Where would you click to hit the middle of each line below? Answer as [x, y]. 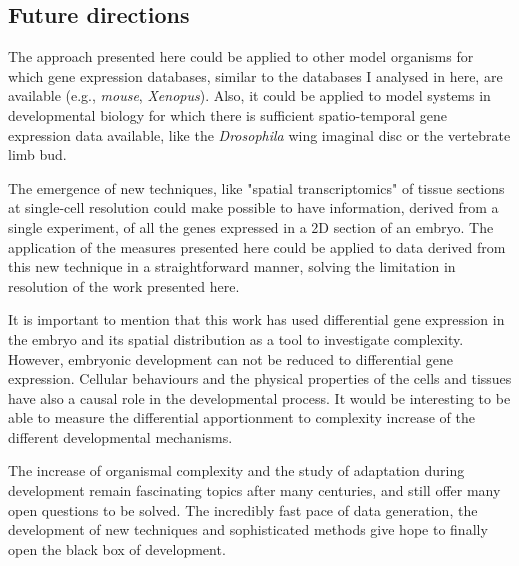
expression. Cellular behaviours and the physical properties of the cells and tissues [260, 378]
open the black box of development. [117, 548]
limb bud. [37, 154]
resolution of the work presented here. [124, 285]
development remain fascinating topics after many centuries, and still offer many [254, 490]
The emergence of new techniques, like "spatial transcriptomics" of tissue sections [256, 187]
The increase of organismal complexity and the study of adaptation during [236, 470]
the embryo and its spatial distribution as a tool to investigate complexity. [236, 338]
